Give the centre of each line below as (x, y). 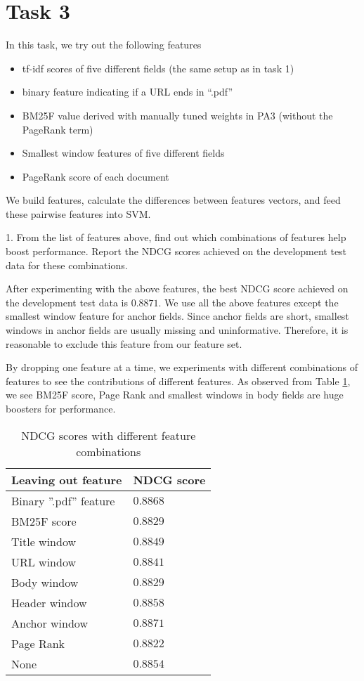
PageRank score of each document (96, 176)
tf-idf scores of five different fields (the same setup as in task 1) (158, 68)
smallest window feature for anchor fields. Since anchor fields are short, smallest (177, 316)
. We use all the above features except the (248, 302)
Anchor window (50, 623)
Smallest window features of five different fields (123, 153)
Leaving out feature (67, 479)
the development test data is (67, 302)
